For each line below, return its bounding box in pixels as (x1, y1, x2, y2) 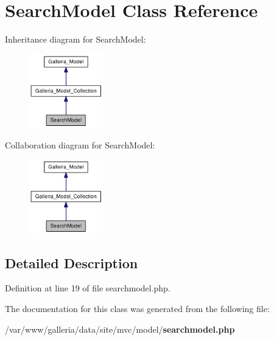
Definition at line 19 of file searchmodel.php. (5, 282, 170, 294)
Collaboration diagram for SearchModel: (5, 138, 155, 151)
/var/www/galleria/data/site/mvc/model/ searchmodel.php (5, 322, 235, 335)
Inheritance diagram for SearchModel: (5, 33, 146, 46)
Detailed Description (5, 253, 138, 272)
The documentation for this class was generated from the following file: (5, 302, 270, 314)
